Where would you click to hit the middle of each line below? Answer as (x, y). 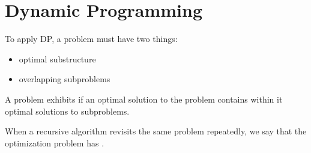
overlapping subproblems (65, 79)
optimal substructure (57, 58)
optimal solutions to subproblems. (67, 111)
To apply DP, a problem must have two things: (91, 39)
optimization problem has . (55, 142)
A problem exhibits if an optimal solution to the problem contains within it (144, 99)
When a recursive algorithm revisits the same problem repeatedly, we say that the (156, 131)
